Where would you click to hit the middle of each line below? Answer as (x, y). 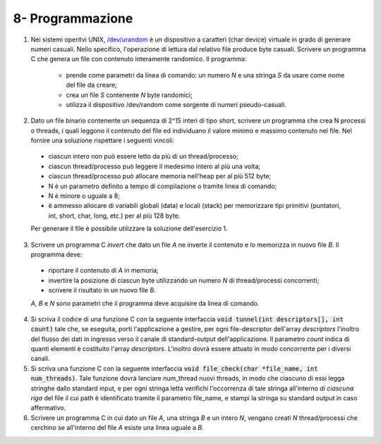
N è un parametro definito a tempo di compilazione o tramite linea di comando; (163, 186)
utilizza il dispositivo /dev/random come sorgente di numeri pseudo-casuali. (176, 104)
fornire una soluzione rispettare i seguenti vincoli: (103, 140)
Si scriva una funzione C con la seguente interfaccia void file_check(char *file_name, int (174, 368)
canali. (40, 359)
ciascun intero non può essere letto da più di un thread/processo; (144, 156)
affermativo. (48, 408)
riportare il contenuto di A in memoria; (103, 271)
